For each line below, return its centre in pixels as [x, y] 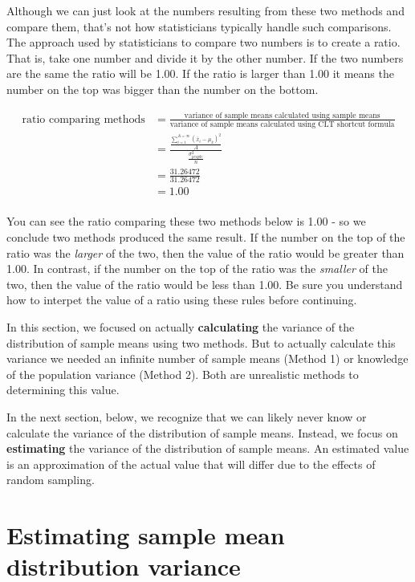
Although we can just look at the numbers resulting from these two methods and [205, 10]
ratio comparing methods [83, 119]
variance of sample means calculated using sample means [282, 115]
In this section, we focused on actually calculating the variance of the [181, 327]
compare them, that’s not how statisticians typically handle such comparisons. [199, 26]
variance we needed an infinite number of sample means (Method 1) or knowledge [207, 358]
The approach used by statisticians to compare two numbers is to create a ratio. [203, 42]
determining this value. [63, 390]
